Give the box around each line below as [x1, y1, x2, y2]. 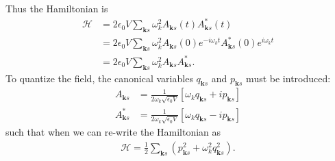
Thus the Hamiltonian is [5, 1, 108, 15]
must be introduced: [246, 71, 331, 85]
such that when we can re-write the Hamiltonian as [5, 125, 221, 139]
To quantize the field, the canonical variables [5, 71, 193, 85]
